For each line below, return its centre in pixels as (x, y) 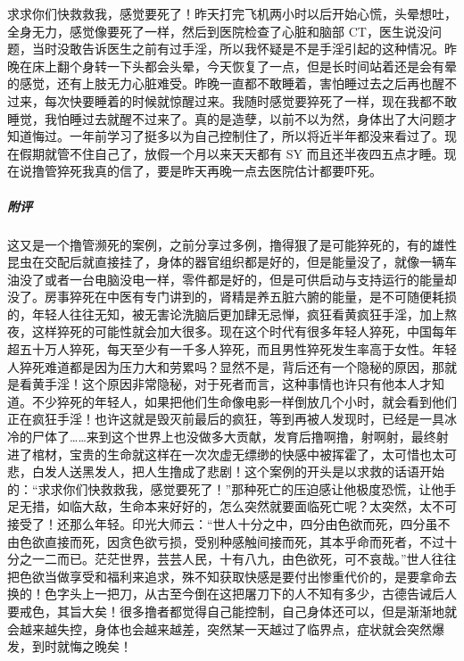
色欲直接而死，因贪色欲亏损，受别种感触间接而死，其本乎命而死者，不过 (232, 541)
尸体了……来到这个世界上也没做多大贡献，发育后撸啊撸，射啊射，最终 (234, 437)
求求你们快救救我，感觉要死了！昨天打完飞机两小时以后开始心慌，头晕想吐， (232, 13)
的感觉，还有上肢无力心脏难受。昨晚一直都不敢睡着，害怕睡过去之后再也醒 (226, 83)
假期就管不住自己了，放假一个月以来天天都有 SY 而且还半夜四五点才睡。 (232, 153)
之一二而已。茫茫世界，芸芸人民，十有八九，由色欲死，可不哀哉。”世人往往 (238, 559)
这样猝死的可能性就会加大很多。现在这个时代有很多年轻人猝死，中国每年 (244, 331)
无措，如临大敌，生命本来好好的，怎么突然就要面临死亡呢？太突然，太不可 (238, 506)
